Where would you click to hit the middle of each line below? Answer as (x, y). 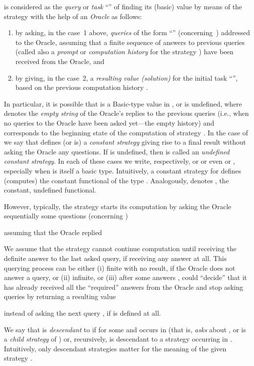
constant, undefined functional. (50, 190)
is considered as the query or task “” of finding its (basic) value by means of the (123, 6)
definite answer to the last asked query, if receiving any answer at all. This (115, 258)
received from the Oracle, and (60, 61)
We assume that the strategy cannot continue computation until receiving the (120, 248)
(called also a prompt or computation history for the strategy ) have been (124, 52)
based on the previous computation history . (82, 87)
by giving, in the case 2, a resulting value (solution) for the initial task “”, (127, 77)
